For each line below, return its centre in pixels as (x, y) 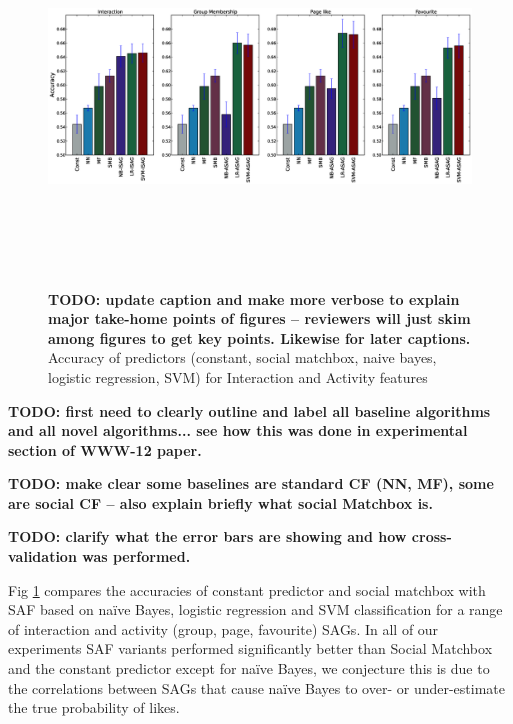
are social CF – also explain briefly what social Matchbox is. (220, 502)
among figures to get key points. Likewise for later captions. (259, 337)
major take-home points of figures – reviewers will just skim (259, 318)
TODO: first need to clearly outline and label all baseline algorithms (249, 410)
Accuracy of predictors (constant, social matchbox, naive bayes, (242, 357)
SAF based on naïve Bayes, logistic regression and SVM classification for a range (255, 609)
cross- (431, 536)
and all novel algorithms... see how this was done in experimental (238, 430)
